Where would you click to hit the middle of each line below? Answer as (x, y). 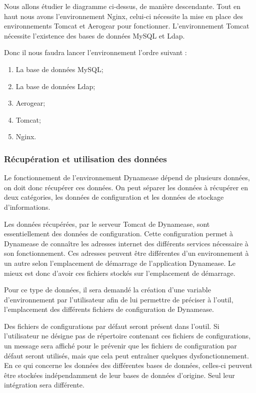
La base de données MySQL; (59, 69)
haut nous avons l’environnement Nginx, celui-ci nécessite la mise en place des (124, 16)
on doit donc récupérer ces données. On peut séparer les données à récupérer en (126, 187)
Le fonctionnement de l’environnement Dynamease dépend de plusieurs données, (127, 177)
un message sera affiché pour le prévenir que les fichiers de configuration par (120, 346)
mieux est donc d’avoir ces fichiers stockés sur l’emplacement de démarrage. (120, 273)
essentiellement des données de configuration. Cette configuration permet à (119, 234)
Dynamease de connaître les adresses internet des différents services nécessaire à (126, 243)
